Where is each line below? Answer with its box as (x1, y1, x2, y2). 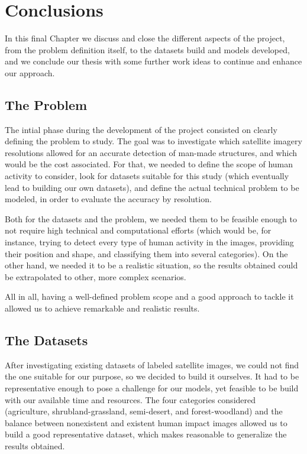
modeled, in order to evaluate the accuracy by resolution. (5, 193, 212, 205)
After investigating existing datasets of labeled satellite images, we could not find (5, 358, 299, 371)
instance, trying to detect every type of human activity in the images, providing (5, 236, 294, 248)
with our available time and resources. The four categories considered (5, 393, 256, 406)
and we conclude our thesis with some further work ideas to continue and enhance (5, 55, 302, 67)
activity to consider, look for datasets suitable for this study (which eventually (5, 170, 289, 182)
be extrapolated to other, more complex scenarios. (5, 270, 186, 283)
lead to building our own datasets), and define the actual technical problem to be (5, 181, 299, 193)
